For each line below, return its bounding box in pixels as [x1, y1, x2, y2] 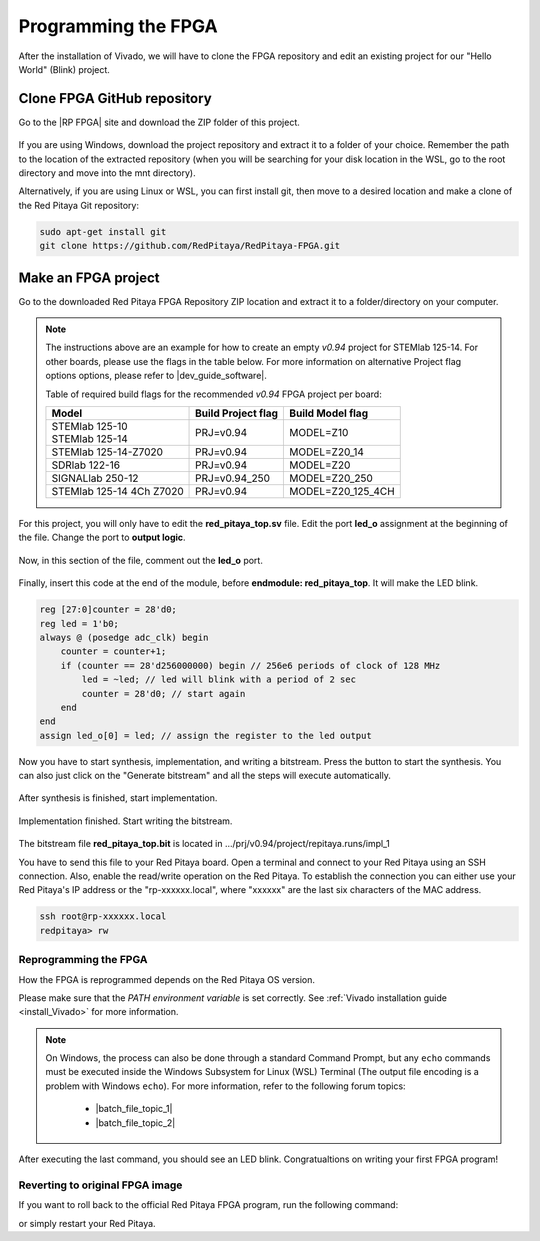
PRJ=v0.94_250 [195, 471, 270, 485]
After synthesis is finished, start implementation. [18, 792, 218, 804]
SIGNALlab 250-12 [51, 471, 139, 485]
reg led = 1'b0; [39, 618, 120, 629]
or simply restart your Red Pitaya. [18, 1217, 156, 1229]
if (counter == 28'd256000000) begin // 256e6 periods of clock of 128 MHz [60, 660, 441, 671]
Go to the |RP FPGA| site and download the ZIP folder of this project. [18, 116, 300, 128]
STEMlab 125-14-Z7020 [51, 445, 164, 459]
